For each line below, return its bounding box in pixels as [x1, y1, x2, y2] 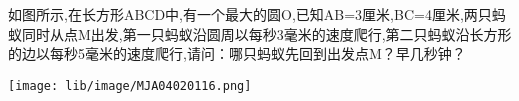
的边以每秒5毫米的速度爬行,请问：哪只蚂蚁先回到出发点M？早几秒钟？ [8, 43, 466, 64]
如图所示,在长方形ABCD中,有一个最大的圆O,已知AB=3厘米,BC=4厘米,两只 [8, 4, 492, 24]
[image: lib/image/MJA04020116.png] [8, 78, 252, 93]
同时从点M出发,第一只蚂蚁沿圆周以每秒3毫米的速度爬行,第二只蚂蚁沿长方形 [21, 23, 512, 44]
